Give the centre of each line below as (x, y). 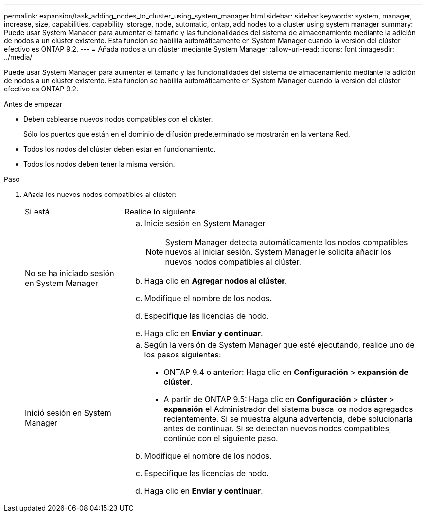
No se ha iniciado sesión (70, 273)
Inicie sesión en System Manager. (206, 223)
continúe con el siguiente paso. (221, 438)
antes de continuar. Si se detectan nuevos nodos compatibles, (277, 428)
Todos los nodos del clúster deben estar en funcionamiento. (120, 149)
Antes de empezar (33, 104)
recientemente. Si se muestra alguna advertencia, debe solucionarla (288, 419)
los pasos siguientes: (183, 355)
